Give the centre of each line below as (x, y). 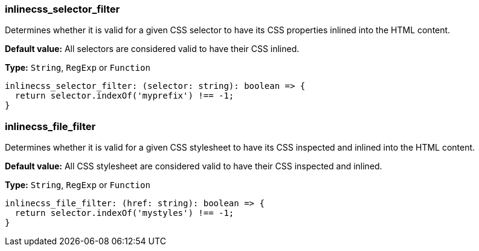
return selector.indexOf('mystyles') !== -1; (124, 213)
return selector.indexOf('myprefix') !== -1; (124, 96)
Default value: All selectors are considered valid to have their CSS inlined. (152, 49)
